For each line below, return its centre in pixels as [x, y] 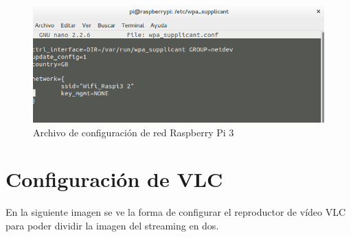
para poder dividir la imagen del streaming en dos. [112, 225]
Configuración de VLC [114, 179]
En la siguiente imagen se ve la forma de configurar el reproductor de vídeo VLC [176, 212]
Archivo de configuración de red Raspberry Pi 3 [134, 132]
